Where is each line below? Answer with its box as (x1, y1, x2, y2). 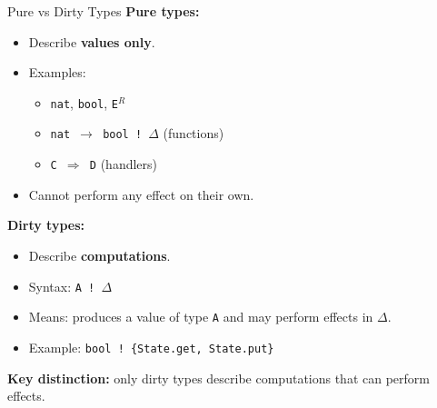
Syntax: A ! (28, 276, 95, 295)
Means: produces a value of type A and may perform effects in (28, 307, 373, 326)
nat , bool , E (50, 93, 119, 112)
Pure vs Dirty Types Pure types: (7, 2, 200, 20)
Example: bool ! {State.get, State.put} (28, 337, 274, 356)
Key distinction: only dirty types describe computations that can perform (7, 368, 430, 387)
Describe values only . (28, 32, 155, 51)
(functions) (163, 124, 224, 143)
